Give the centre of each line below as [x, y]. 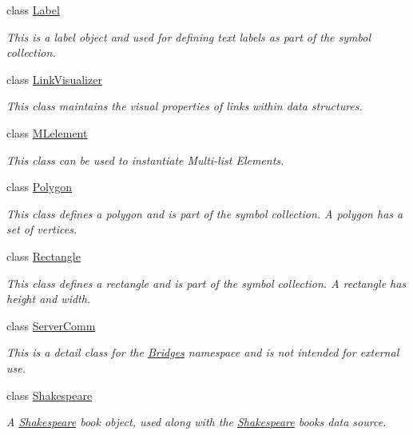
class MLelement [47, 132]
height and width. [49, 299]
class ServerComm [51, 325]
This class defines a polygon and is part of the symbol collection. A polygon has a [205, 213]
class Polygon [40, 187]
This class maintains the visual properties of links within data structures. [185, 106]
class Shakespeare [50, 395]
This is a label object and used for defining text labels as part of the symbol [189, 36]
